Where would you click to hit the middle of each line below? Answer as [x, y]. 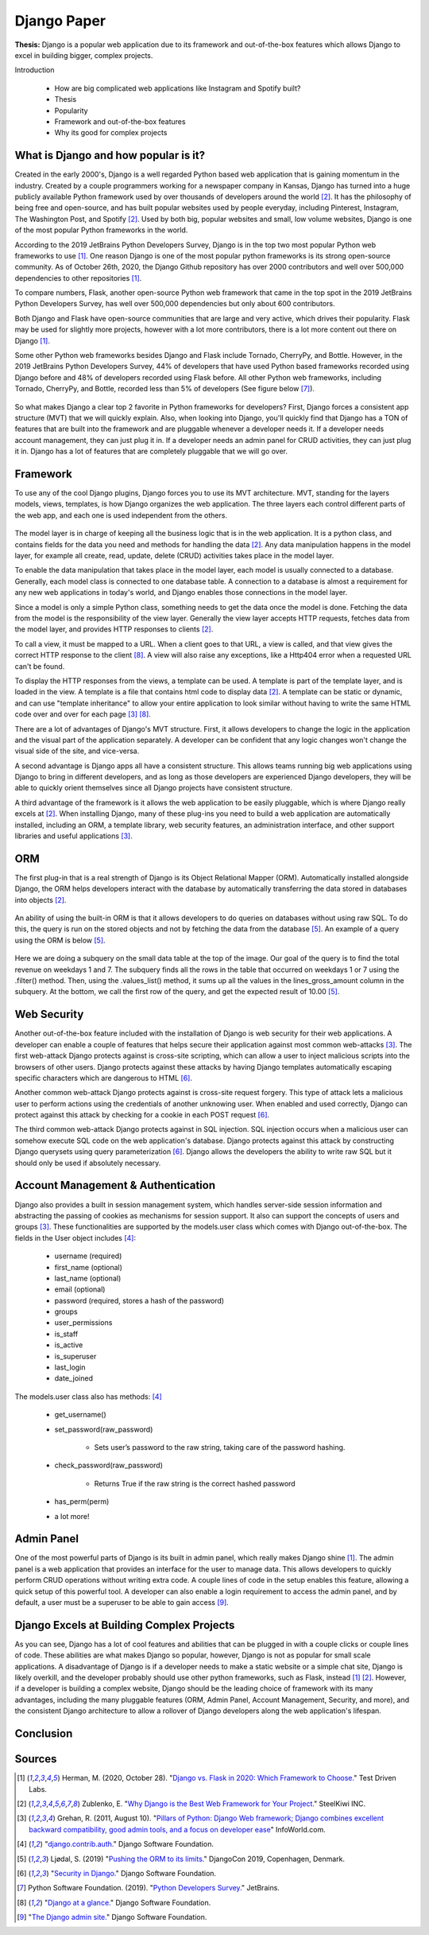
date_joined [73, 1378]
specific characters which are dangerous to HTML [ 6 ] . [103, 1078]
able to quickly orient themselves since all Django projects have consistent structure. [154, 788]
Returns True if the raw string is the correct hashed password [195, 1483]
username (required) [88, 1256]
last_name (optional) [88, 1278]
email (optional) [80, 1289]
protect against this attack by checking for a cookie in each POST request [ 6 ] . [142, 1115]
